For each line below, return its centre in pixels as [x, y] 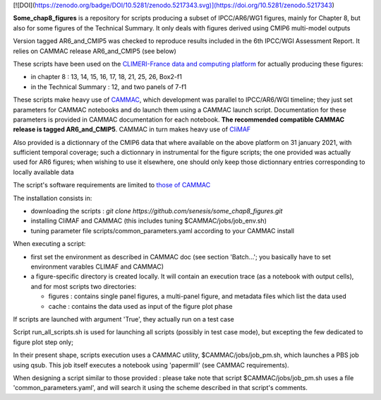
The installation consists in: [53, 198]
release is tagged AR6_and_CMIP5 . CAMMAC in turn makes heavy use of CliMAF [132, 129]
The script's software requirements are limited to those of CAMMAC [112, 185]
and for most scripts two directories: [84, 286]
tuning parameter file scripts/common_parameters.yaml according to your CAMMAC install [162, 230]
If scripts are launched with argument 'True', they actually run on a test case [123, 319]
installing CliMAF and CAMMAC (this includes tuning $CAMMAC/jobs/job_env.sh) [149, 221]
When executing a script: [49, 244]
